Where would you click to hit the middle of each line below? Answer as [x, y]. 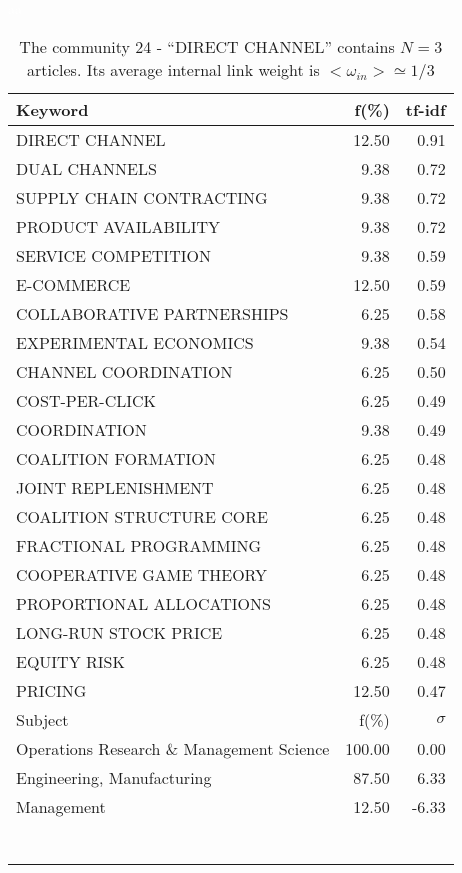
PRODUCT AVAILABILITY [118, 226]
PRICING [51, 690]
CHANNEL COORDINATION [124, 371]
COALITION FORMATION [116, 458]
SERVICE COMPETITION [113, 255]
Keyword [52, 109]
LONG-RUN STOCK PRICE [119, 632]
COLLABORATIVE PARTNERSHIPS [152, 313]
